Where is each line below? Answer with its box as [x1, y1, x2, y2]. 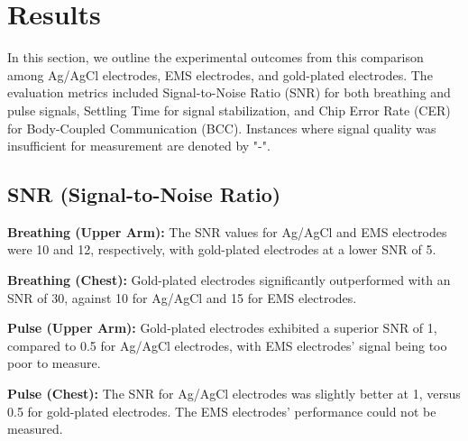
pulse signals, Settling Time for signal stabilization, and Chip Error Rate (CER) [7, 100, 451, 119]
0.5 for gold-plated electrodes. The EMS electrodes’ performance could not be [7, 401, 436, 420]
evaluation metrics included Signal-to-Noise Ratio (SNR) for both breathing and [7, 83, 451, 102]
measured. [7, 419, 63, 438]
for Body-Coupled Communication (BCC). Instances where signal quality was [7, 118, 436, 137]
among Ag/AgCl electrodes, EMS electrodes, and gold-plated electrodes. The [7, 65, 433, 84]
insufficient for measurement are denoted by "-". [7, 136, 271, 155]
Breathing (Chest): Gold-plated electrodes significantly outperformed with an [7, 271, 451, 289]
